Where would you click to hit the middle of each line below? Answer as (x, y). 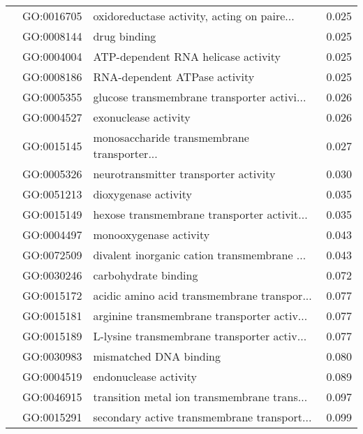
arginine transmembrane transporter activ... (200, 316)
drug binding (125, 36)
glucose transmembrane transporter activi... (200, 97)
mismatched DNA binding (157, 356)
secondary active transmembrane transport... (202, 417)
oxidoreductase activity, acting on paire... (194, 16)
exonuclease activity (142, 117)
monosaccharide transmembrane (171, 137)
